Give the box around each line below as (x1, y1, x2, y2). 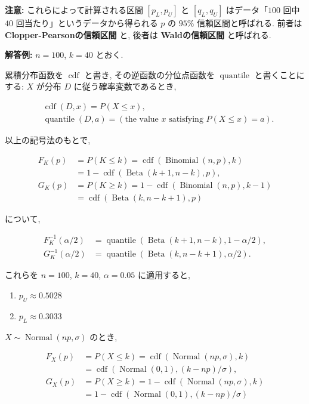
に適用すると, (138, 269, 190, 281)
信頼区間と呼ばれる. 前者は (197, 17, 302, 29)
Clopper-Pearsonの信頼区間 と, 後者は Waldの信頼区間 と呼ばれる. (5, 28, 271, 41)
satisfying (169, 115, 203, 124)
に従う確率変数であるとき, (73, 80, 177, 92)
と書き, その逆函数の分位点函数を (84, 68, 215, 81)
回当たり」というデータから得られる (16, 17, 158, 29)
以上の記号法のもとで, (5, 134, 91, 146)
